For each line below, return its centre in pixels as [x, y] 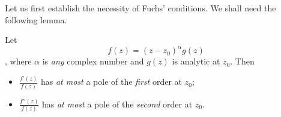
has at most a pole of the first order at [111, 81]
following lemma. [36, 19]
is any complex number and [93, 61]
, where [18, 61]
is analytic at [196, 61]
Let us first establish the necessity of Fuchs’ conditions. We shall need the [140, 8]
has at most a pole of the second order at [117, 104]
